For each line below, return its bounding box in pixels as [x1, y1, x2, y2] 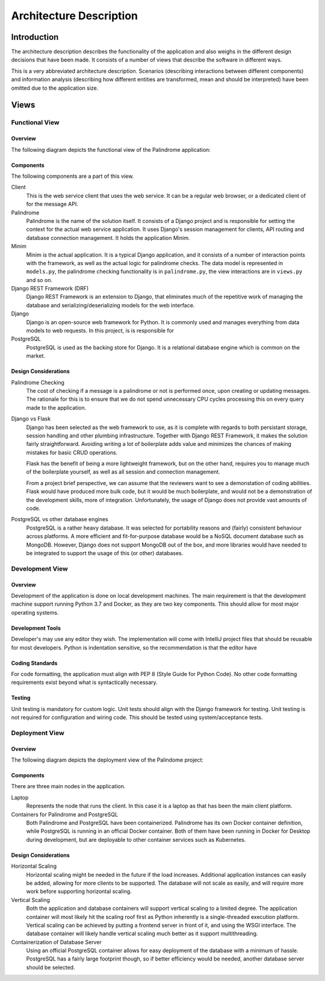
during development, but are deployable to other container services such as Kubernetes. [26, 836, 246, 843]
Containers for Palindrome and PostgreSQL [11, 810, 119, 818]
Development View [11, 564, 69, 572]
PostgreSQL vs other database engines [11, 516, 108, 523]
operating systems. [11, 609, 59, 616]
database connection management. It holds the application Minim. [26, 234, 190, 241]
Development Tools [11, 624, 61, 632]
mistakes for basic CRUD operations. [26, 449, 118, 456]
